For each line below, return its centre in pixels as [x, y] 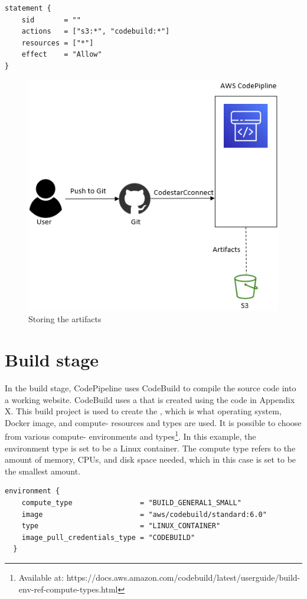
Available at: [41, 577]
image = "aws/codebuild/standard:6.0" [144, 514]
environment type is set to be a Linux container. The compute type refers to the [150, 448]
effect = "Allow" [62, 55]
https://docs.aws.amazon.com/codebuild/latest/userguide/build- [183, 577]
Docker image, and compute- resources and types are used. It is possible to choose [153, 422]
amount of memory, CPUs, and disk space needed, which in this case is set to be [151, 459]
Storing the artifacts [65, 319]
